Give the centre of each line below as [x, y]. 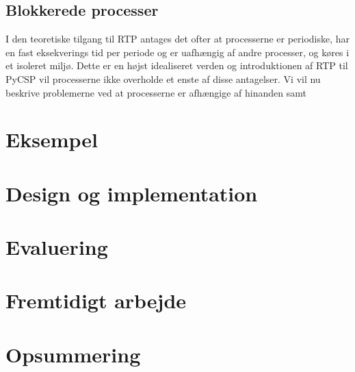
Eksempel [52, 139]
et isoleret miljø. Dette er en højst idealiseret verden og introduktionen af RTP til [177, 65]
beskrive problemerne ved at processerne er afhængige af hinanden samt [156, 92]
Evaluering [57, 247]
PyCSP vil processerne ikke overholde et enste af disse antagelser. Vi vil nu [163, 78]
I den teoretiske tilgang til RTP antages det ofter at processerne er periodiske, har [178, 39]
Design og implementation [132, 193]
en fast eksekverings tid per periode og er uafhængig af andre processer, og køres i [177, 52]
